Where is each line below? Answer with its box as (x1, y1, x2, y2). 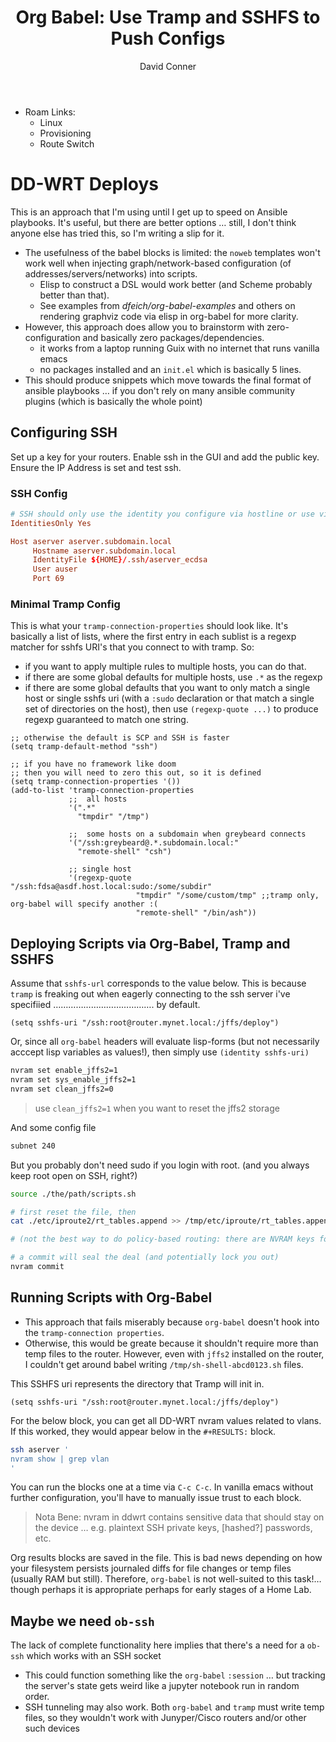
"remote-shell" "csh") (77, 847, 172, 857)
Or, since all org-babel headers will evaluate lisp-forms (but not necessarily (10, 1036, 320, 1048)
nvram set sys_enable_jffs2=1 (10, 1075, 137, 1085)
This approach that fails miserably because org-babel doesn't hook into (24, 1316, 320, 1328)
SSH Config (10, 486, 68, 500)
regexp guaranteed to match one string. (24, 714, 189, 726)
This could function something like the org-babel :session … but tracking (24, 1669, 326, 1681)
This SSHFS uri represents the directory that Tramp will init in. (10, 1377, 265, 1390)
